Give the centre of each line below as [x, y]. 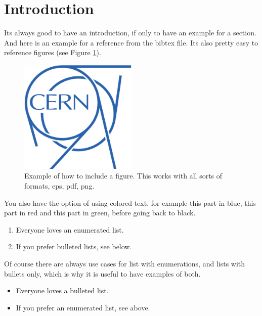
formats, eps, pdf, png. [59, 186]
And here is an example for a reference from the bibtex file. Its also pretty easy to [131, 42]
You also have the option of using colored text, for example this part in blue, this [130, 202]
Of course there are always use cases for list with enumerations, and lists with [125, 264]
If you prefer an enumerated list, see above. [83, 307]
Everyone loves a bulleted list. [62, 290]
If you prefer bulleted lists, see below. [74, 246]
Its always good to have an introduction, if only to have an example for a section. [130, 33]
